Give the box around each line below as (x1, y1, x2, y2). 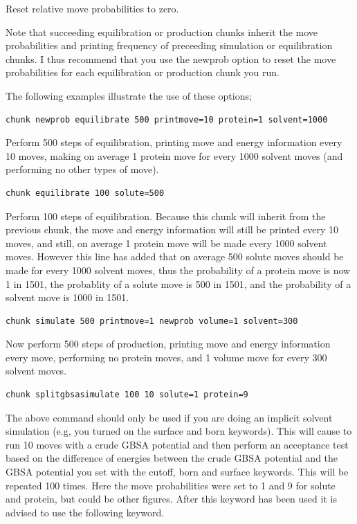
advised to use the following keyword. (6, 505, 165, 519)
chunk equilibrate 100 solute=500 (6, 188, 165, 198)
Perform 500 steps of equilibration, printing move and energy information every (6, 135, 342, 150)
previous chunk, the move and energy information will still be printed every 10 (6, 222, 339, 237)
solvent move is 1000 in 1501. (6, 290, 129, 305)
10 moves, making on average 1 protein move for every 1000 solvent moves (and (6, 148, 343, 163)
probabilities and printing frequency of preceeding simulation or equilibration (6, 38, 333, 53)
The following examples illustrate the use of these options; (6, 88, 252, 102)
